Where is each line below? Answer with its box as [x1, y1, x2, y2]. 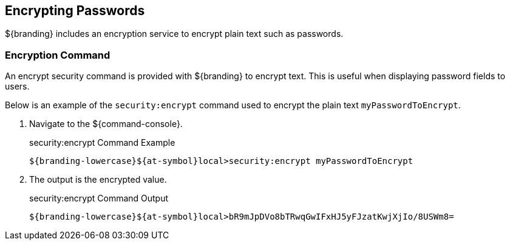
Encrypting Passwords [5, 3, 145, 18]
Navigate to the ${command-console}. [29, 119, 183, 129]
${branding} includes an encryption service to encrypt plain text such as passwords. [5, 28, 344, 39]
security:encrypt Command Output [29, 193, 169, 204]
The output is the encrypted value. [29, 174, 167, 185]
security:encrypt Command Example [29, 137, 175, 148]
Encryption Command [5, 48, 110, 61]
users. [5, 81, 30, 92]
